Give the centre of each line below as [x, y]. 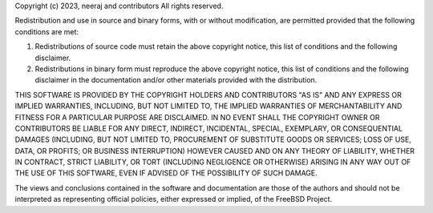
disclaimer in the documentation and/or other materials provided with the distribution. [176, 80]
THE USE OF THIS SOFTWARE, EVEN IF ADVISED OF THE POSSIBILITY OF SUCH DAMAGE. [166, 173]
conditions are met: [47, 31]
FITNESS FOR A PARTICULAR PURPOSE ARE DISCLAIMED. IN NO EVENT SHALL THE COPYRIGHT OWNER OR [197, 117]
